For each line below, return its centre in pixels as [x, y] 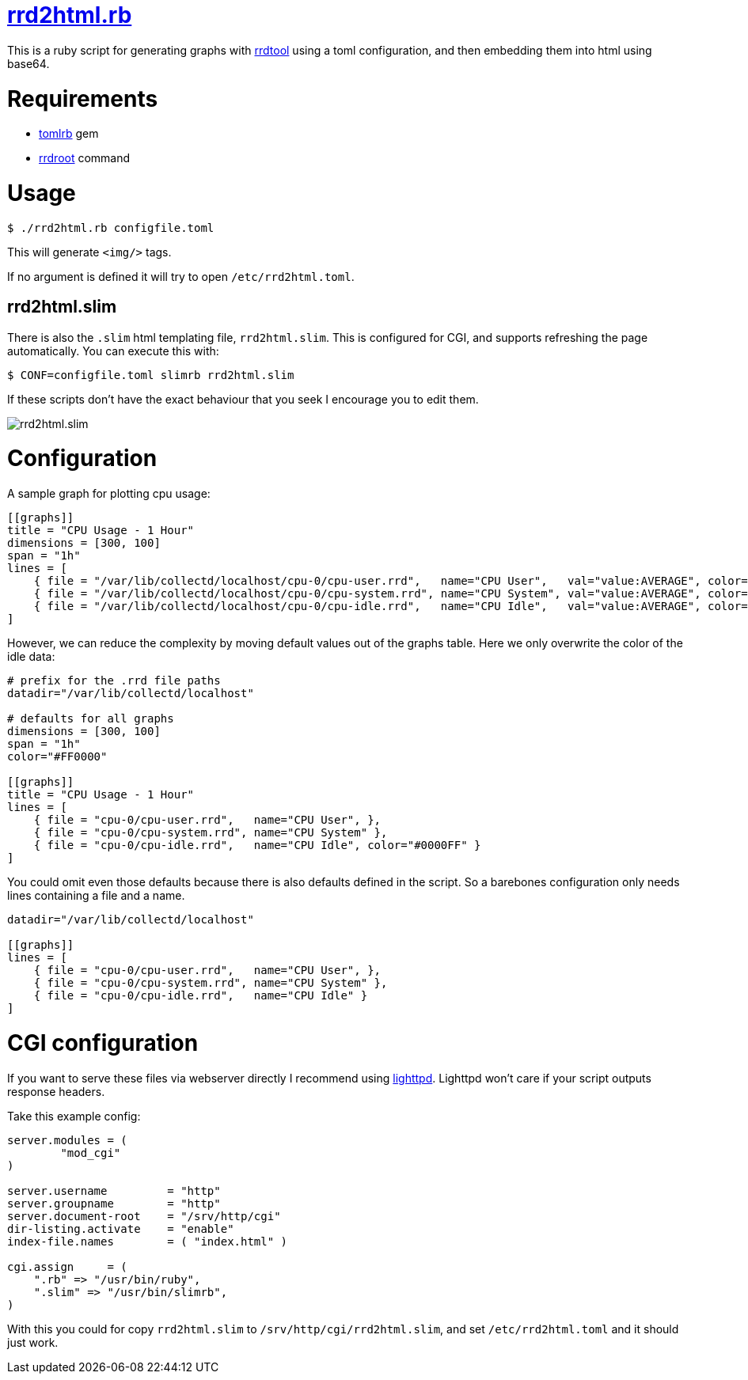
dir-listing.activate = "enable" [121, 1228]
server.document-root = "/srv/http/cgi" [144, 1216]
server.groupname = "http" [114, 1203]
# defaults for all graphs [91, 719]
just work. [33, 1342]
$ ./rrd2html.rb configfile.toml [111, 227]
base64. [28, 63]
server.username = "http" [114, 1190]
